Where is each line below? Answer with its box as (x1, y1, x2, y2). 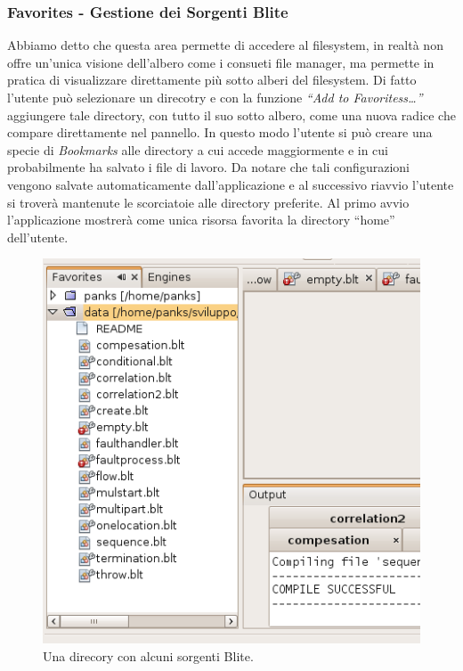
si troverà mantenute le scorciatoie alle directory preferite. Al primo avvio (7, 192, 410, 211)
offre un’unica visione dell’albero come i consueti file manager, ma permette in (7, 53, 435, 71)
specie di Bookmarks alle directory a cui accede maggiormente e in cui (7, 140, 388, 159)
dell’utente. (7, 227, 69, 246)
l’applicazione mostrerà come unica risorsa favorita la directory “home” (7, 210, 395, 229)
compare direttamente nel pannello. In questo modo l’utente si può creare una (7, 123, 433, 142)
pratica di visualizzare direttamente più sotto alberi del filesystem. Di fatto (7, 70, 417, 89)
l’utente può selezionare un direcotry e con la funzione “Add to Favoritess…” (7, 88, 423, 106)
